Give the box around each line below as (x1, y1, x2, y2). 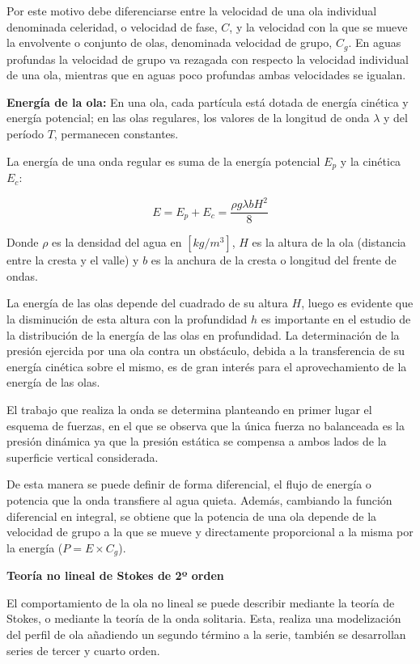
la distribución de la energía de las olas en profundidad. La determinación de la (6, 326, 400, 343)
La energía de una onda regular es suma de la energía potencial (6, 152, 320, 169)
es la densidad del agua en (52, 234, 182, 251)
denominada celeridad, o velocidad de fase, (6, 18, 218, 35)
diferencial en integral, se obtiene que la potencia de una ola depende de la (6, 507, 377, 524)
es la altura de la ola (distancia (252, 234, 406, 251)
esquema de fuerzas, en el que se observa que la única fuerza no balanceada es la (6, 417, 405, 434)
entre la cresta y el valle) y (6, 252, 139, 269)
